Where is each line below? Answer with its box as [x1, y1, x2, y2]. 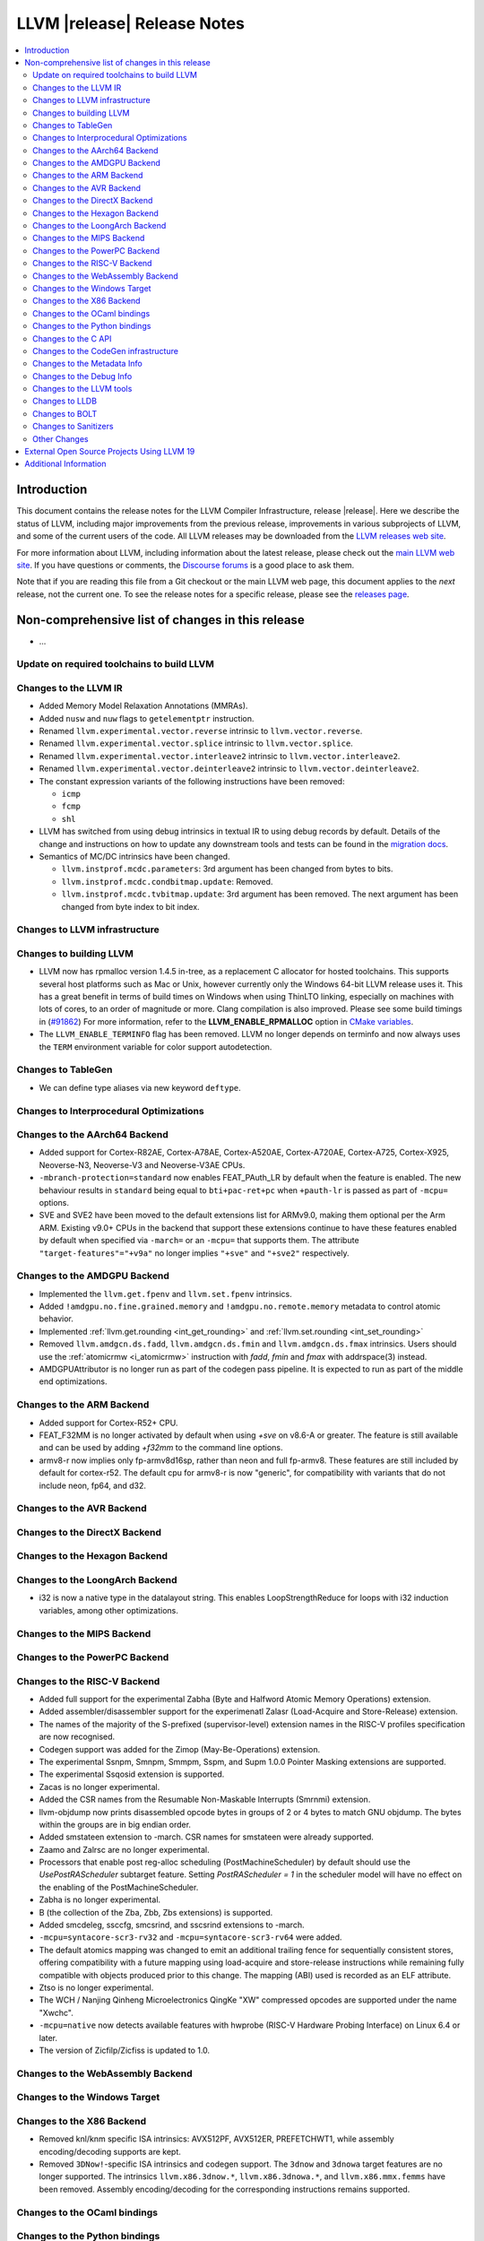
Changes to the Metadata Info [32, 359, 143, 369]
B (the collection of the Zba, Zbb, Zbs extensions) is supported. [39, 1907, 273, 1917]
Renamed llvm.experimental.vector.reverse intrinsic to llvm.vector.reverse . [39, 726, 363, 737]
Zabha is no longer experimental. [39, 1894, 161, 1905]
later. [39, 2032, 58, 2043]
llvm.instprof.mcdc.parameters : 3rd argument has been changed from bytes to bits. [61, 863, 393, 874]
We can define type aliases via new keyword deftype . [39, 1082, 241, 1093]
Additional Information [24, 458, 107, 470]
